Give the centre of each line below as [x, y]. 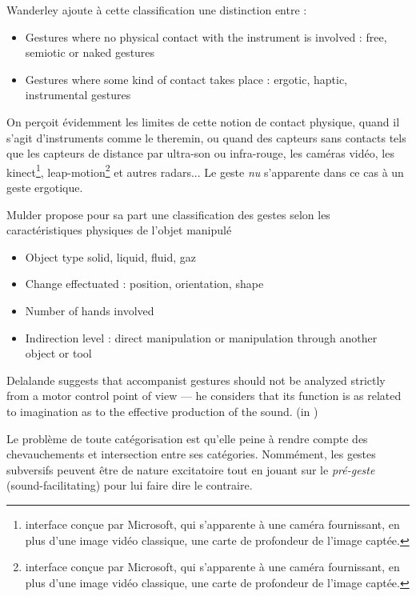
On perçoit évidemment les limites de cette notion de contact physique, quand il [203, 121]
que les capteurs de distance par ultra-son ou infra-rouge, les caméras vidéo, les [200, 153]
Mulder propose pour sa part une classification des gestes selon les [168, 214]
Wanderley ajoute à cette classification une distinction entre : [157, 10]
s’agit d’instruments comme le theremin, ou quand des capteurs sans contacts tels [206, 137]
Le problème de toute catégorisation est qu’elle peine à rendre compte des [187, 438]
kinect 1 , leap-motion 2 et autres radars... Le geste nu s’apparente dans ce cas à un [205, 170]
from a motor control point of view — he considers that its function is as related [204, 396]
